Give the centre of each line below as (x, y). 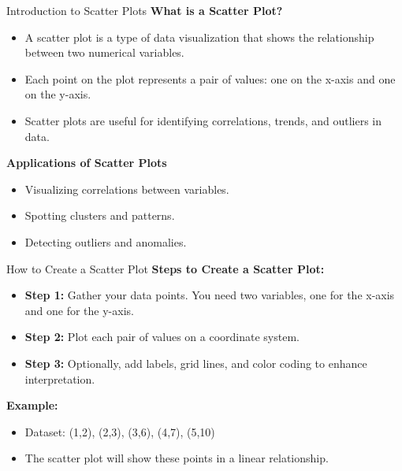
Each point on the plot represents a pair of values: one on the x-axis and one (210, 78)
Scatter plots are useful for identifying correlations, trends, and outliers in (203, 120)
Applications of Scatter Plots (87, 163)
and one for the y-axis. (79, 310)
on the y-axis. (58, 94)
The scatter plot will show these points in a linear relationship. (177, 458)
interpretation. (60, 378)
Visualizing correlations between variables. (127, 189)
